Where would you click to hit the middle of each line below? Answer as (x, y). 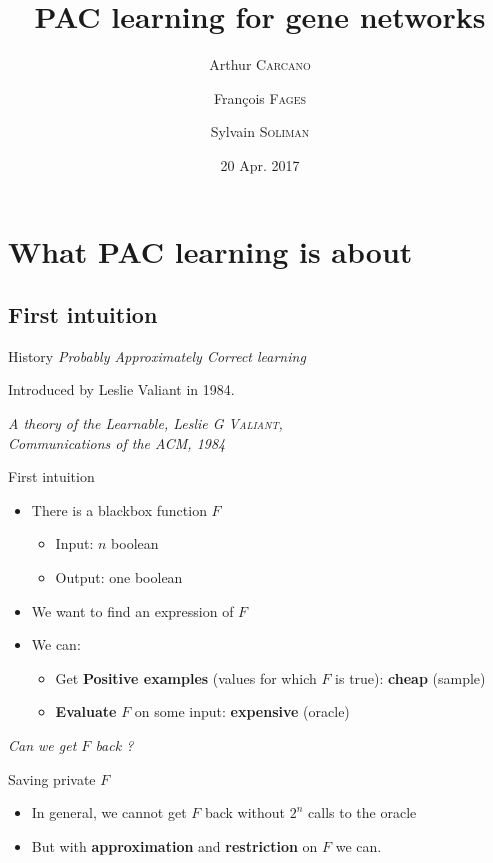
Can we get (42, 745)
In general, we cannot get (109, 812)
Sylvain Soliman (260, 131)
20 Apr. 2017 (260, 164)
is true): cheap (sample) (410, 677)
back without (245, 812)
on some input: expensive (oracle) (242, 711)
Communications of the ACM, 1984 (117, 442)
